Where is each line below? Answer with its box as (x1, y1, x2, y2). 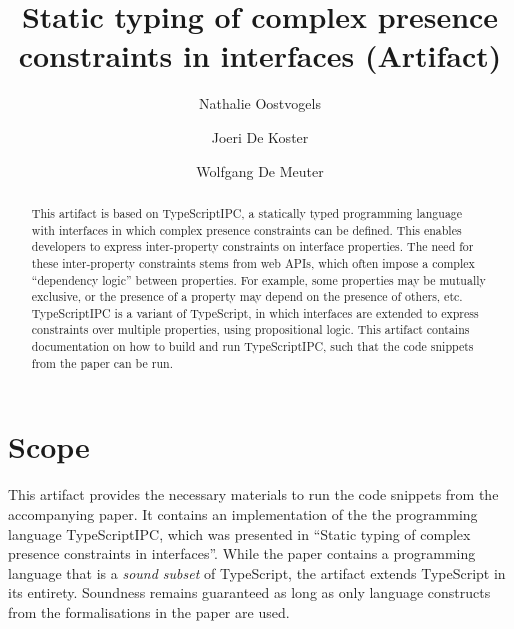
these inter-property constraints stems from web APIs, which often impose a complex (31, 254, 475, 271)
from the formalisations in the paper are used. (8, 601, 290, 622)
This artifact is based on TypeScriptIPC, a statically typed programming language (31, 204, 463, 221)
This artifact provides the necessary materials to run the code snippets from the (8, 484, 499, 505)
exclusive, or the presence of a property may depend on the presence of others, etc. (31, 288, 463, 305)
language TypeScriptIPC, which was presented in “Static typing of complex (8, 523, 471, 544)
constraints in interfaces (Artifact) (18, 35, 502, 76)
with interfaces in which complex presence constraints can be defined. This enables (31, 221, 462, 238)
